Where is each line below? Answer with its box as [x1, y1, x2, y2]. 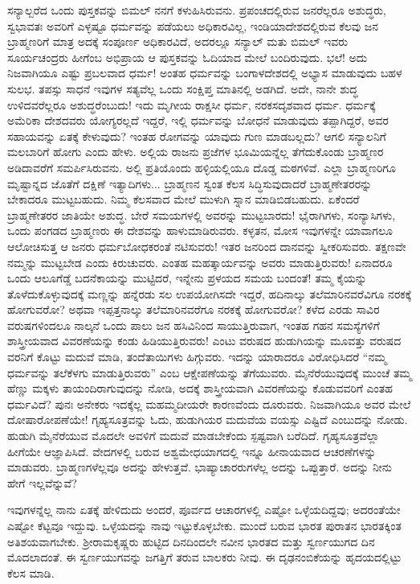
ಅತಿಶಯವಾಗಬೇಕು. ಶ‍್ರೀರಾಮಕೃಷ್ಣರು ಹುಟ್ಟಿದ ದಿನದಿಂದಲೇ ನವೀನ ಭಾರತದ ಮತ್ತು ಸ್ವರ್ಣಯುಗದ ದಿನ [7, 533, 375, 549]
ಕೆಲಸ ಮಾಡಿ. [7, 564, 55, 581]
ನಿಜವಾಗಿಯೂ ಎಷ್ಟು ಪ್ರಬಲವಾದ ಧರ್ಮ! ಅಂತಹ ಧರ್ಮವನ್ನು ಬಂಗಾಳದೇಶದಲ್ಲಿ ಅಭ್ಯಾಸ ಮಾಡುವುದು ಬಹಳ [7, 64, 402, 81]
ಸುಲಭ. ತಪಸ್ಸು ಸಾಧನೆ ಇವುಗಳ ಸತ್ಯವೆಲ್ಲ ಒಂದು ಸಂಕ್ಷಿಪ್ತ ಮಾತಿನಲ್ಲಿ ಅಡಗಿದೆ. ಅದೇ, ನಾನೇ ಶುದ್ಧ [7, 80, 358, 97]
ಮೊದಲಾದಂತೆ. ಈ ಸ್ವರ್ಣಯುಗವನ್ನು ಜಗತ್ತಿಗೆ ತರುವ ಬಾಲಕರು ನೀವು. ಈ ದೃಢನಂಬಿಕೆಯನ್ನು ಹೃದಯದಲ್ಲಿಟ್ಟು [7, 549, 402, 565]
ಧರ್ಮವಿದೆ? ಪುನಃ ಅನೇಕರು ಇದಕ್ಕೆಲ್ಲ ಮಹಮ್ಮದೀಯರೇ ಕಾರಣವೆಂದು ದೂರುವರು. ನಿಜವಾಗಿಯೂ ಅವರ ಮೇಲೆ [7, 395, 411, 412]
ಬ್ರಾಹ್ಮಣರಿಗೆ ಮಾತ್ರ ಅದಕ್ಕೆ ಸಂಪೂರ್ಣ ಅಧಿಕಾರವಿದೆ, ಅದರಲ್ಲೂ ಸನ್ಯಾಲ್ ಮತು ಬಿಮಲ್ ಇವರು [7, 33, 349, 50]
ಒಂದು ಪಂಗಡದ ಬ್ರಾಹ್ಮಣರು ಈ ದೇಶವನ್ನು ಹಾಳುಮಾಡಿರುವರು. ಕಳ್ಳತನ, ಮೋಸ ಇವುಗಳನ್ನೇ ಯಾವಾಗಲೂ [7, 222, 393, 239]
